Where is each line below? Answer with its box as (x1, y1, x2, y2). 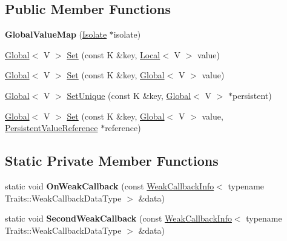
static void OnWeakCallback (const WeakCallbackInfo (5, 179, 214, 192)
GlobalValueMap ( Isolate (5, 28, 107, 41)
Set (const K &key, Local (67, 48, 160, 61)
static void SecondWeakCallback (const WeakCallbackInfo (5, 212, 232, 225)
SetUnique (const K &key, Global (67, 89, 191, 101)
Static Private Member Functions (5, 151, 219, 170)
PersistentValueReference (5, 121, 98, 134)
